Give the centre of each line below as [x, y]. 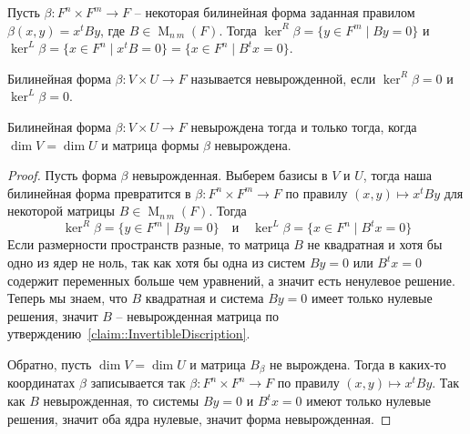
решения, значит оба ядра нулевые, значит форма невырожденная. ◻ [199, 418]
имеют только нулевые [369, 401]
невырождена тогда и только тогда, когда [304, 126]
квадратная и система [204, 298]
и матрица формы [150, 144]
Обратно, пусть [50, 364]
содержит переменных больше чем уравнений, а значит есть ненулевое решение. [231, 280]
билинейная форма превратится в [99, 192]
